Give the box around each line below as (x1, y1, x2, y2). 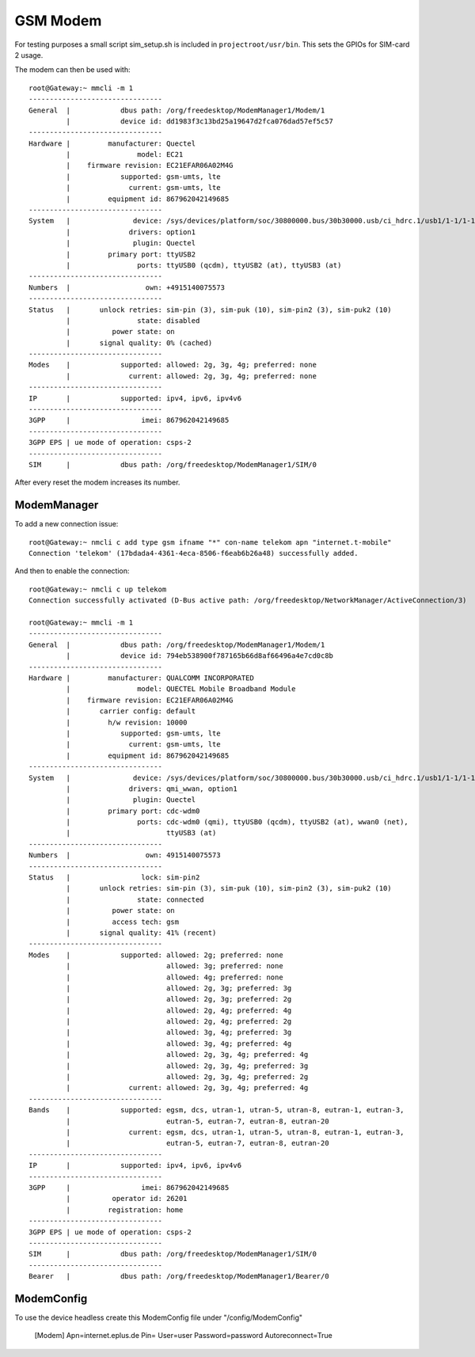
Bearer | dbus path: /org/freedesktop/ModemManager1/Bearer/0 (28, 1271, 329, 1281)
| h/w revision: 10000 (66, 717, 188, 727)
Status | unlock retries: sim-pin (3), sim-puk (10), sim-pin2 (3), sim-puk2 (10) (28, 305, 392, 314)
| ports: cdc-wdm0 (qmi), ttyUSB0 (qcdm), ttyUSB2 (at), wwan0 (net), (66, 818, 409, 827)
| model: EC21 (66, 150, 184, 159)
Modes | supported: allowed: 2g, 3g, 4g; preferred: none (28, 360, 317, 370)
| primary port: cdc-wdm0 (66, 806, 200, 815)
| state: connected (66, 895, 205, 904)
